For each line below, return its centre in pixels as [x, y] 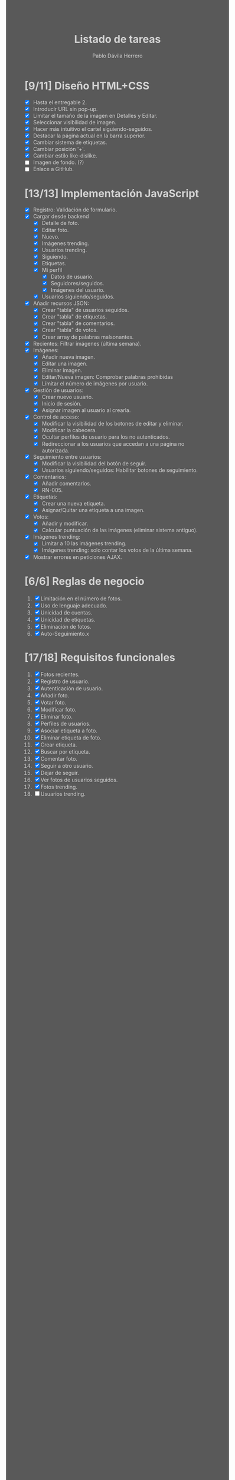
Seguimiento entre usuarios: [67, 456]
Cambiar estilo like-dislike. [65, 156]
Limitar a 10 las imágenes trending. [84, 543]
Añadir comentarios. [66, 483]
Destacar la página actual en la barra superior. [89, 136]
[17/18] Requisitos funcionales [100, 657]
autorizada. [56, 451]
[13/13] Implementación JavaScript [112, 193]
